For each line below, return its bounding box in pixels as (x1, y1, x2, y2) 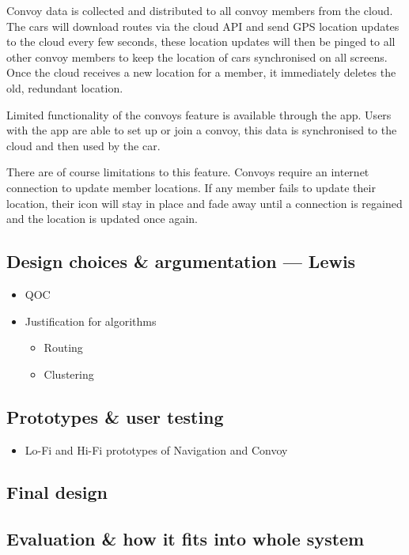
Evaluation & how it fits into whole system (6, 527, 365, 551)
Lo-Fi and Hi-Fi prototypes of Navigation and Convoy (25, 441, 288, 458)
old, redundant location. (6, 79, 123, 96)
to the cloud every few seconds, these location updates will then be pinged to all (6, 33, 396, 50)
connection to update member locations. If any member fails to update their (6, 179, 376, 195)
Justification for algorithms (25, 312, 157, 329)
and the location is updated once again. (6, 210, 198, 227)
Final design (6, 480, 108, 504)
